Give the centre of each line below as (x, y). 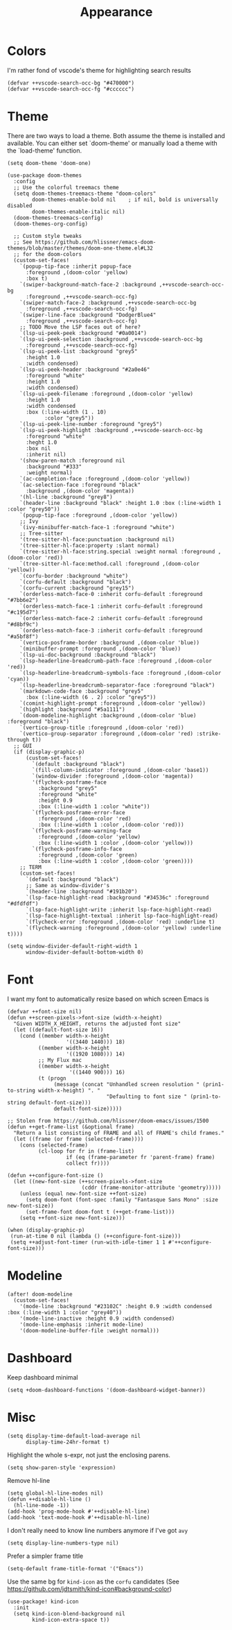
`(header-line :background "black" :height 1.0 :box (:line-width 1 (121, 503)
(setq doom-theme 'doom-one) (49, 163)
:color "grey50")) (34, 509)
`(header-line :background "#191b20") (81, 891)
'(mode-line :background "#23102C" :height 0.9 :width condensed (116, 1306)
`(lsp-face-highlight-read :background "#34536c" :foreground (117, 898)
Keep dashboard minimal (43, 1377)
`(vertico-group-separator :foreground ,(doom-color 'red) (107, 733)
